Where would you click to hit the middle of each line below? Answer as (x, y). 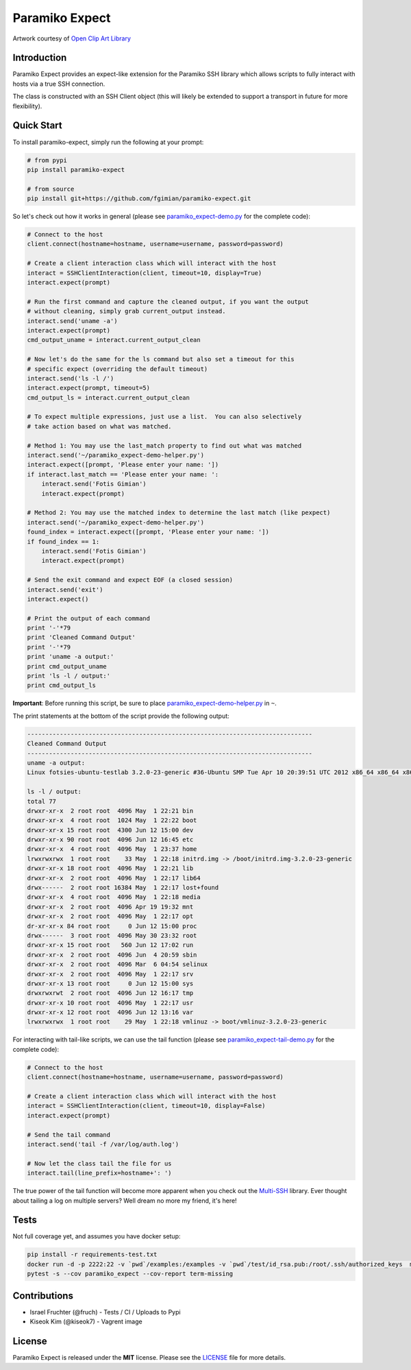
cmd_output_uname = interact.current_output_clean (114, 340)
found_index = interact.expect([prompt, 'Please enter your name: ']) (148, 532)
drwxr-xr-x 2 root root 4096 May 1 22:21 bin (110, 810)
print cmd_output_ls (61, 685)
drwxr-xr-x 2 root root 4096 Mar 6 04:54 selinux (117, 964)
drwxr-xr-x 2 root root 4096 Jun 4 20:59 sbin (112, 954)
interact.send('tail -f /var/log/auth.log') (103, 1144)
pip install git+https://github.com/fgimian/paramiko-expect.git (139, 199)
